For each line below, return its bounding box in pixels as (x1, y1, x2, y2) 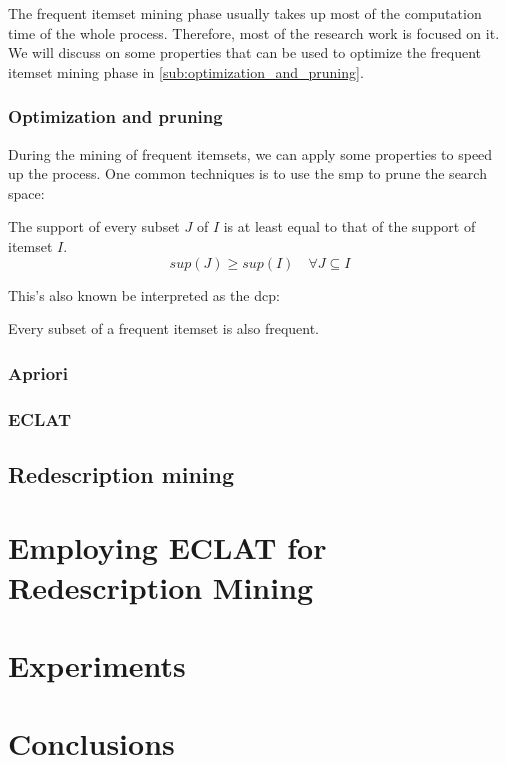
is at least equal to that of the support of (223, 216, 476, 237)
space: (8, 182, 45, 203)
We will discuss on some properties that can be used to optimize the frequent (8, 42, 482, 63)
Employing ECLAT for (8, 527, 327, 568)
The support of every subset (8, 216, 180, 237)
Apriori (8, 360, 69, 385)
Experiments (8, 644, 186, 685)
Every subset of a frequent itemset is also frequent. (8, 318, 320, 339)
